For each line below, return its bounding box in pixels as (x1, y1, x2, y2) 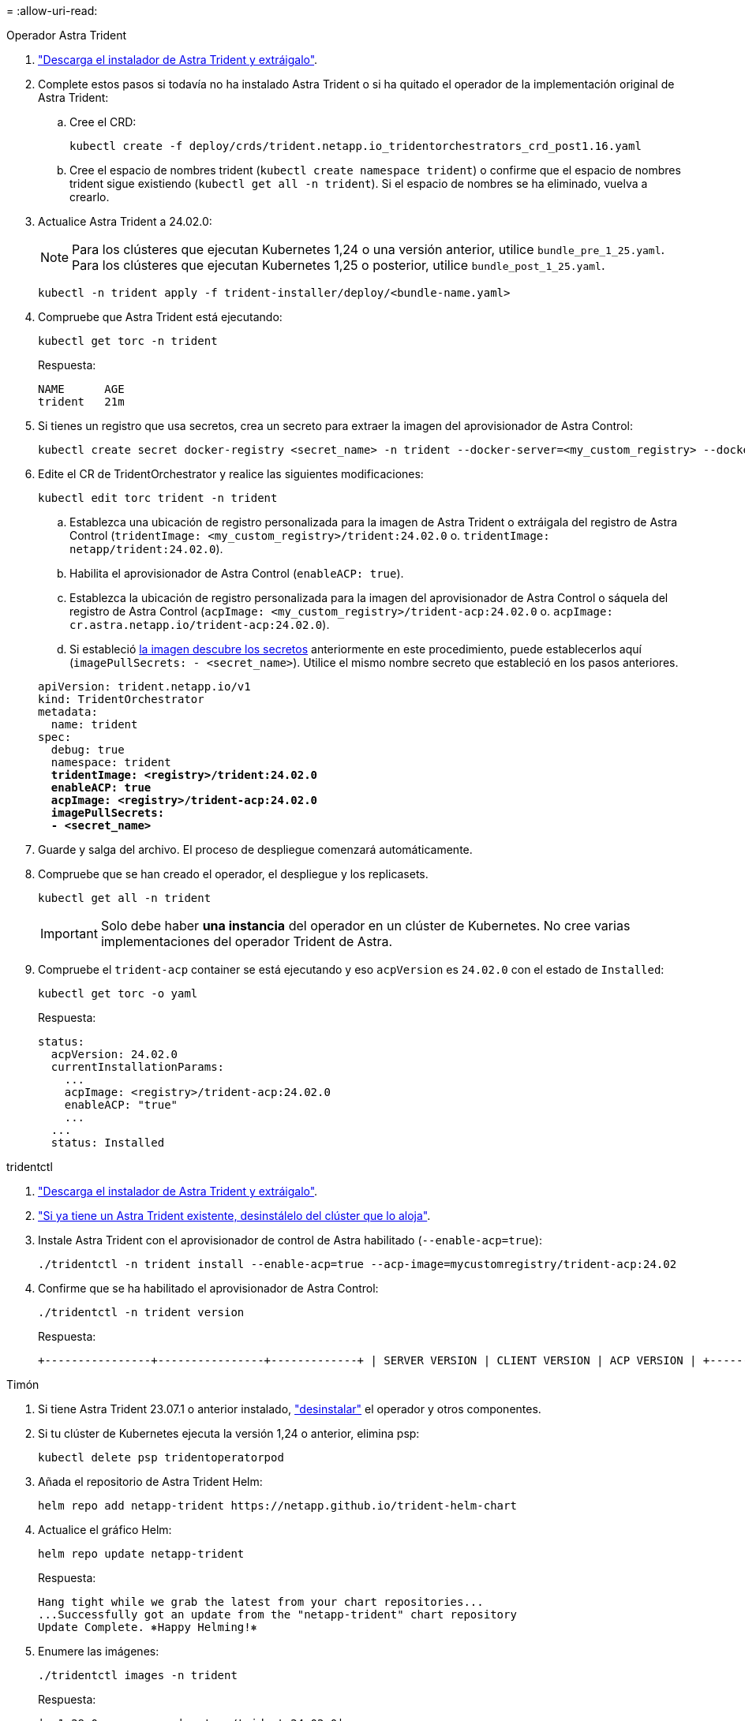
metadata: (38, 705, 98, 718)
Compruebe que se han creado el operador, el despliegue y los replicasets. (38, 867, 429, 881)
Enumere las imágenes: (38, 1644, 159, 1658)
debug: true (51, 743, 125, 756)
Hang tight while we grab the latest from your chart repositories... (38, 1596, 484, 1608)
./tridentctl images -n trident (38, 1669, 238, 1682)
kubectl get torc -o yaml (38, 987, 198, 1000)
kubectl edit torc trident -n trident (38, 492, 278, 504)
